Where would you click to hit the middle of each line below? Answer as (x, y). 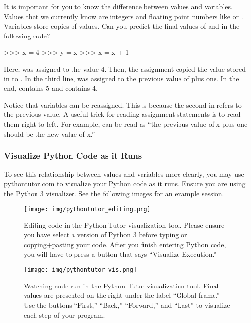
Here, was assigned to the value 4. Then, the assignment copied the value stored (125, 68)
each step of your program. (64, 314)
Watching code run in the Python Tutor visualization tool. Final (121, 285)
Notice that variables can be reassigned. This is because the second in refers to (123, 104)
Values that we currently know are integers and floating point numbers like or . (124, 16)
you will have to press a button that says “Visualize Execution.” (120, 254)
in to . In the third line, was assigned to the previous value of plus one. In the (122, 78)
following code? (27, 35)
